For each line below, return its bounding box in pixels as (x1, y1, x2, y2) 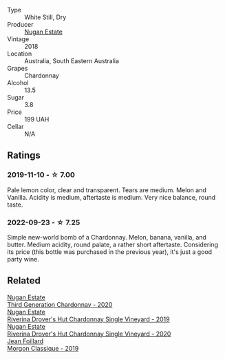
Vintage (7, 35, 30, 43)
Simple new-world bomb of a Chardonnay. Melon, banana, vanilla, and (7, 233, 206, 241)
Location (7, 49, 32, 58)
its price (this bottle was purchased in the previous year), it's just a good (7, 247, 212, 256)
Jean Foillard (7, 336, 44, 345)
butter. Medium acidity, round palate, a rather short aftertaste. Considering (7, 240, 219, 248)
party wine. (7, 255, 40, 263)
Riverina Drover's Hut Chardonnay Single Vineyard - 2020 (7, 329, 171, 338)
